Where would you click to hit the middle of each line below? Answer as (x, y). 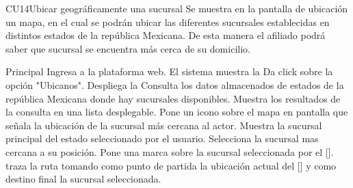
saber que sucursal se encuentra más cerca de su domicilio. (128, 48)
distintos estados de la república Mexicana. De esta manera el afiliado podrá (166, 35)
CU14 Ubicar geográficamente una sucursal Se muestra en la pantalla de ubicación (177, 8)
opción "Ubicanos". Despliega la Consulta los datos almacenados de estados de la (175, 84)
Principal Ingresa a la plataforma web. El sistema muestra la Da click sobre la (169, 71)
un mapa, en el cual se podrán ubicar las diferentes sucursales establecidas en (168, 22)
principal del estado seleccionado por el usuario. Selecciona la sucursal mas (162, 138)
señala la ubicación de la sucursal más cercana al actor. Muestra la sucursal (164, 125)
